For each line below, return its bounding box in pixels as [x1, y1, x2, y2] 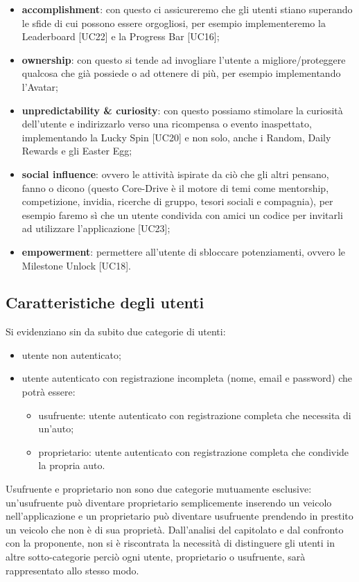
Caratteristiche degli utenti [6, 292, 204, 313]
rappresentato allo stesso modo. [6, 563, 139, 577]
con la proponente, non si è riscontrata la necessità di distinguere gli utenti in [6, 536, 335, 550]
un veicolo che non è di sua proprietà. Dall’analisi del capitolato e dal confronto [6, 522, 344, 536]
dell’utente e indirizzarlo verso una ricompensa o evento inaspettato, [21, 116, 312, 131]
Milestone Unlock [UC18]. [21, 258, 131, 272]
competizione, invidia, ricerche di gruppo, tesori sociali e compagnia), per [21, 194, 333, 209]
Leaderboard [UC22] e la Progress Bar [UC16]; [21, 29, 220, 44]
